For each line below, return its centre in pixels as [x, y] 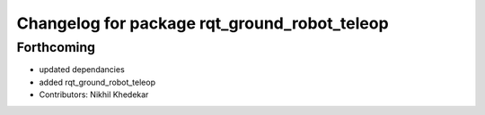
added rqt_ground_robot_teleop [97, 82]
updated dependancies [82, 70]
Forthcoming [56, 47]
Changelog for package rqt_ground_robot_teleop [203, 23]
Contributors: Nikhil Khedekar [94, 94]
